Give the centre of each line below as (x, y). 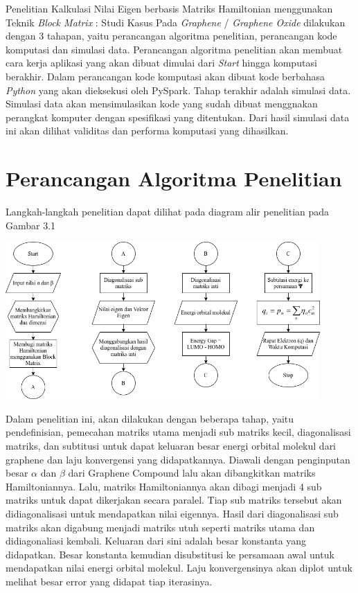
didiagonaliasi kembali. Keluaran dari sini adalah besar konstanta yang (156, 541)
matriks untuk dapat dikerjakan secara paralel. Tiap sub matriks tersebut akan (174, 500)
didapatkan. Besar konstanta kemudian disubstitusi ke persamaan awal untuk (170, 554)
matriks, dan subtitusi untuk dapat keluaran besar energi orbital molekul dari (171, 446)
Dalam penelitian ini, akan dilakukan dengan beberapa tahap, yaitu (150, 418)
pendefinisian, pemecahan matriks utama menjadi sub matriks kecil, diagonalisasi (178, 432)
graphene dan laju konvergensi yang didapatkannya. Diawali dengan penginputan (178, 459)
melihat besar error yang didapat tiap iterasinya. (109, 582)
